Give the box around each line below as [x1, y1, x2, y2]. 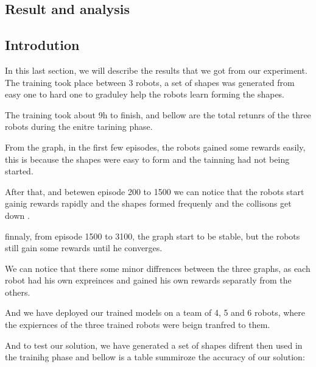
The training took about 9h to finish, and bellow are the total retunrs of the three [5, 108, 311, 121]
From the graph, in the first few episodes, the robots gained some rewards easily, [5, 140, 306, 153]
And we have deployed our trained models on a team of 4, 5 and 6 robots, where [5, 306, 306, 319]
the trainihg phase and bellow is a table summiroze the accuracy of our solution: [5, 351, 305, 363]
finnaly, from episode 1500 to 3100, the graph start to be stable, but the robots [5, 229, 300, 242]
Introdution [5, 35, 80, 54]
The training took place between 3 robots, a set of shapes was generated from [5, 76, 295, 88]
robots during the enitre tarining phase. [5, 120, 153, 133]
